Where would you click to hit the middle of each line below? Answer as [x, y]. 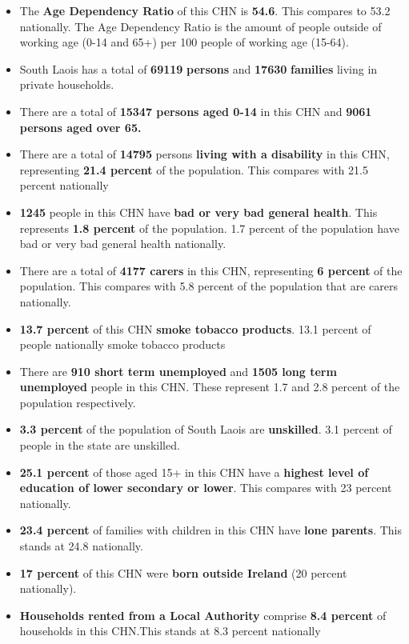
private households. [67, 84]
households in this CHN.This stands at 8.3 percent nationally [170, 631]
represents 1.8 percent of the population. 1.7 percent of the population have [209, 228]
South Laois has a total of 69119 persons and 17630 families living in [198, 68]
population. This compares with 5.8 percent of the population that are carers [209, 286]
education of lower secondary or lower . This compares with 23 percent [206, 488]
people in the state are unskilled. [100, 445]
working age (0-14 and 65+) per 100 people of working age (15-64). [184, 42]
